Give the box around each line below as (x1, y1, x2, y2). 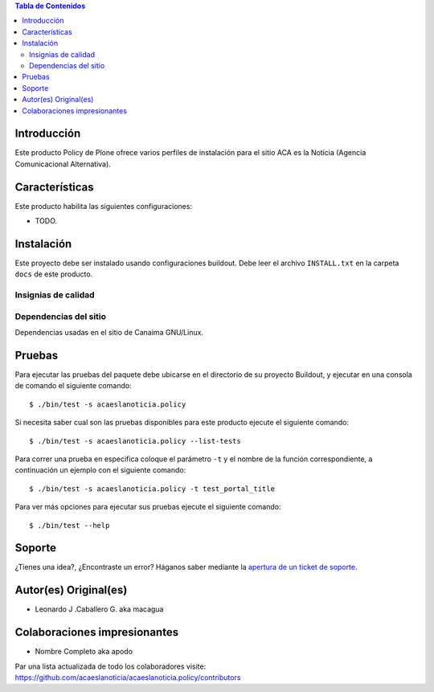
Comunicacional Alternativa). (14, 159, 112, 169)
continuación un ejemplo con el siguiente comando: (14, 465, 186, 475)
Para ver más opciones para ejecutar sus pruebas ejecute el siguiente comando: (14, 502, 281, 512)
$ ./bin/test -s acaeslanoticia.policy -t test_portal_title (29, 484, 275, 493)
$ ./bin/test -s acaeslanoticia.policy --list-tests (29, 436, 241, 445)
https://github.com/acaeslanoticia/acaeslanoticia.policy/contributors (14, 673, 241, 682)
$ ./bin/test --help (29, 521, 110, 530)
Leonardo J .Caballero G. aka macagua (35, 604, 164, 614)
